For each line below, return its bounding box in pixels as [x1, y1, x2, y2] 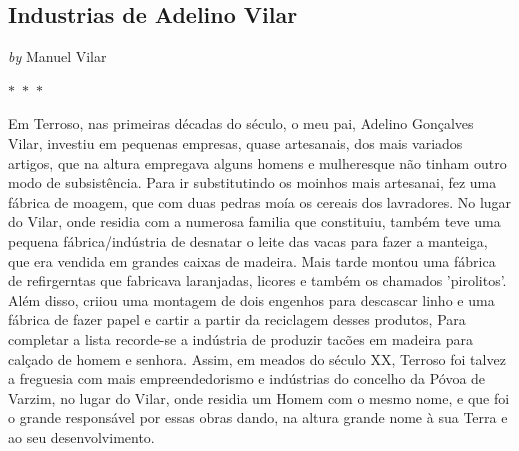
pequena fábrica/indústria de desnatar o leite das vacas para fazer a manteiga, [8, 230, 488, 251]
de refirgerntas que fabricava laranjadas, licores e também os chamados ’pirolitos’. [8, 270, 507, 291]
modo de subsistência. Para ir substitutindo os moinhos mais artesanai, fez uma [8, 172, 497, 193]
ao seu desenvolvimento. [8, 426, 155, 447]
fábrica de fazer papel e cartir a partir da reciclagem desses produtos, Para [8, 309, 466, 330]
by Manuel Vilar [8, 46, 107, 67]
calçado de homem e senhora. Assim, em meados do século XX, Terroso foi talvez [8, 348, 506, 369]
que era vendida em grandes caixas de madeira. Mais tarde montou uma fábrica [8, 250, 496, 271]
